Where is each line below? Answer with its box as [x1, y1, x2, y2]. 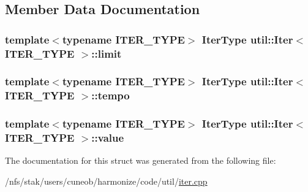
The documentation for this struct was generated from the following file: [5, 154, 276, 167]
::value [91, 130, 124, 145]
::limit [91, 45, 122, 61]
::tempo [91, 88, 130, 103]
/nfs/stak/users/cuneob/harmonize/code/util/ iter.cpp [5, 175, 208, 188]
